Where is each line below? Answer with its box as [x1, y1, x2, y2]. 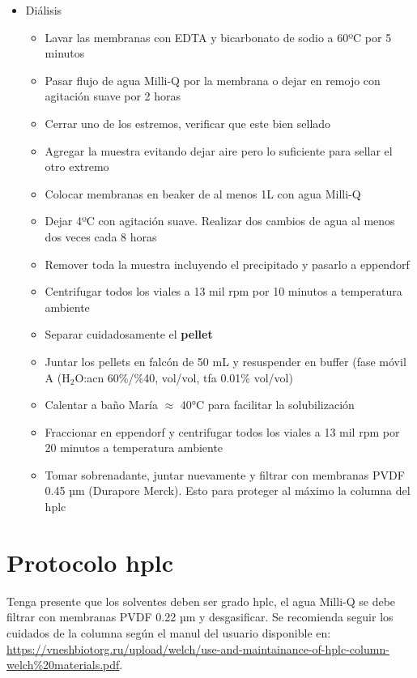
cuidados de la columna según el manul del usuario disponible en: [6, 624, 331, 641]
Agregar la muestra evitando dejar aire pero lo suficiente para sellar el [45, 142, 393, 159]
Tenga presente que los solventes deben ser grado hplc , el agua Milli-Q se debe [6, 592, 396, 609]
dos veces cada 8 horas [45, 228, 157, 245]
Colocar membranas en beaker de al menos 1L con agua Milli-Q [45, 185, 361, 202]
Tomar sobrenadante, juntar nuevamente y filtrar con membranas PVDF [45, 466, 405, 483]
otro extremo [45, 158, 109, 175]
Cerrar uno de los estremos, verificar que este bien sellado [45, 114, 331, 131]
